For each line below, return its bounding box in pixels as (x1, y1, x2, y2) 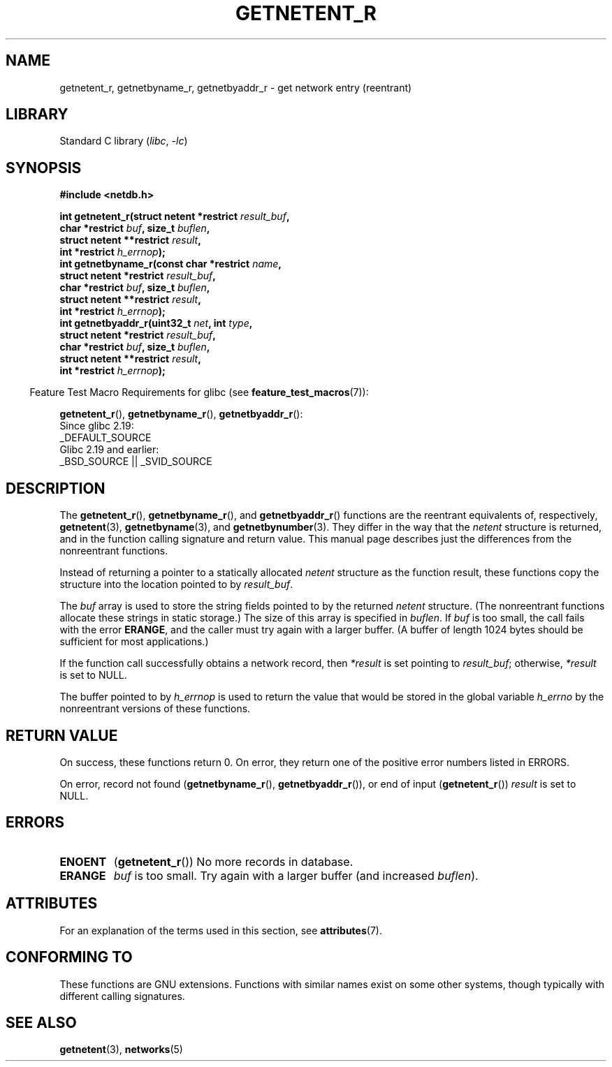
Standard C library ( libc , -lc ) (59, 135, 188, 147)
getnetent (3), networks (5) (59, 1043, 183, 1056)
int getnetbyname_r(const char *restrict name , (59, 258, 282, 270)
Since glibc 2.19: (59, 420, 134, 432)
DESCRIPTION (6, 479, 105, 497)
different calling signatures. (59, 989, 185, 1002)
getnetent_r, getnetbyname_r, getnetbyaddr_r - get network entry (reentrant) (59, 81, 412, 94)
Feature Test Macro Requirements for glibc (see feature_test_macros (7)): (29, 386, 369, 399)
